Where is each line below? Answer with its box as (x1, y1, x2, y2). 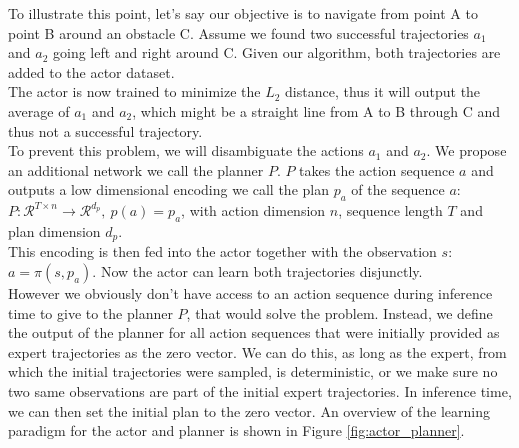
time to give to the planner (8, 302, 173, 323)
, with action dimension (181, 200, 326, 221)
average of (8, 100, 70, 121)
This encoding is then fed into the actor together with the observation (8, 241, 437, 262)
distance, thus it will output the (285, 81, 481, 102)
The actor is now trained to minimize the (8, 81, 261, 102)
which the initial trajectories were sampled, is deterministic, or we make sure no (8, 361, 498, 382)
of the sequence (351, 179, 445, 200)
